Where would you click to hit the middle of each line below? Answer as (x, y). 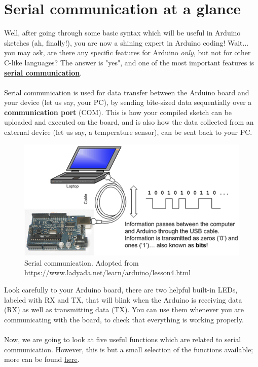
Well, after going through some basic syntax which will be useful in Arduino (122, 33)
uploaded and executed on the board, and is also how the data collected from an (129, 122)
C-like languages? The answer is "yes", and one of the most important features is (129, 62)
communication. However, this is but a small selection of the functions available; (129, 349)
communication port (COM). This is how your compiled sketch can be (118, 112)
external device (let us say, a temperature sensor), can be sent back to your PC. (128, 132)
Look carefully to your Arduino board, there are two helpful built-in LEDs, (121, 290)
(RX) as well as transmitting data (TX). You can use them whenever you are (124, 309)
